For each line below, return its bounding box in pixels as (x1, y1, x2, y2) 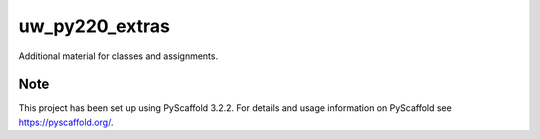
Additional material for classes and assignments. (18, 50, 219, 62)
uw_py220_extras (18, 15, 170, 37)
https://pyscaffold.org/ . (18, 116, 114, 128)
